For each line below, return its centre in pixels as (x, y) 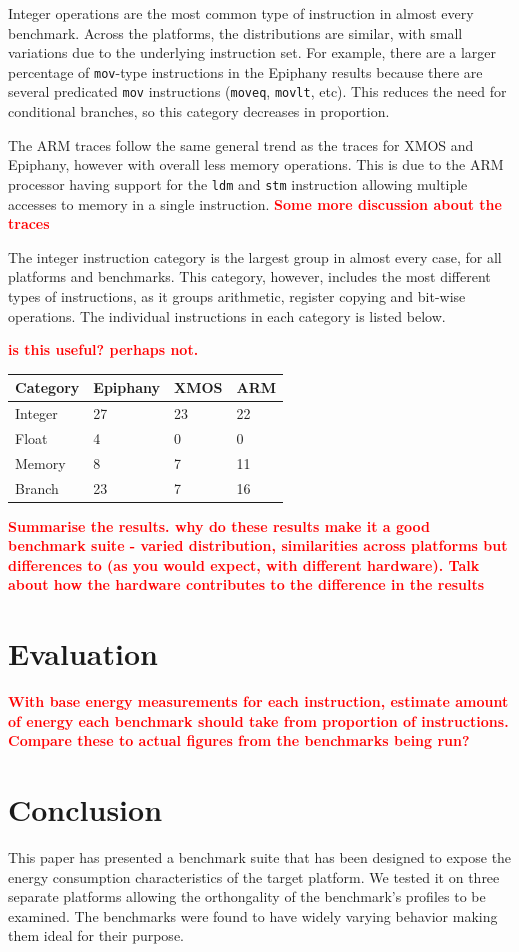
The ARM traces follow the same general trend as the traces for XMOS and (241, 144)
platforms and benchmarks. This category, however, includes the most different (249, 276)
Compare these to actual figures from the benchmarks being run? (239, 740)
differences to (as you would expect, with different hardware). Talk (244, 564)
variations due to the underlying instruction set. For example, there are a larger (252, 52)
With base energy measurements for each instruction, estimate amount (258, 701)
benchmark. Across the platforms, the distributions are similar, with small (235, 32)
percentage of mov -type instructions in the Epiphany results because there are (245, 71)
